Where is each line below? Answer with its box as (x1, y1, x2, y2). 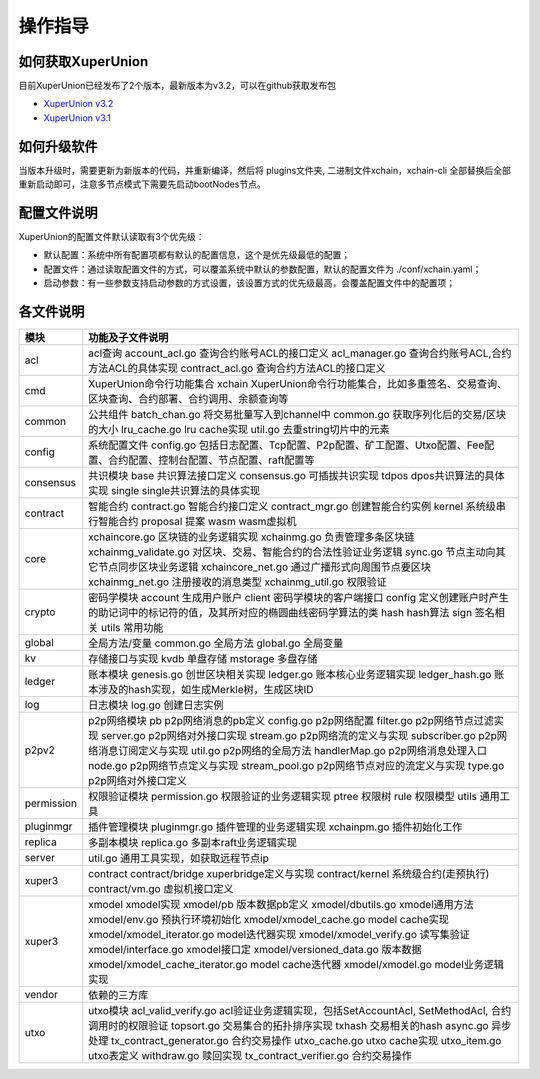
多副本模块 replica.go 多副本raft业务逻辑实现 (88, 836, 297, 850)
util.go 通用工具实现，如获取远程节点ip (88, 851, 269, 865)
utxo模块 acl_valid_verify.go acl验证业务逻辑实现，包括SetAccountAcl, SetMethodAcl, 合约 (88, 1004, 512, 1018)
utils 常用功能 (100, 621, 164, 635)
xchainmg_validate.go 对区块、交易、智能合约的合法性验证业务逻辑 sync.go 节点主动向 (88, 545, 496, 559)
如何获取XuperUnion (18, 53, 149, 70)
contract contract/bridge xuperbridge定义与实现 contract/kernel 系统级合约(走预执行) (88, 867, 490, 881)
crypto (24, 605, 56, 619)
